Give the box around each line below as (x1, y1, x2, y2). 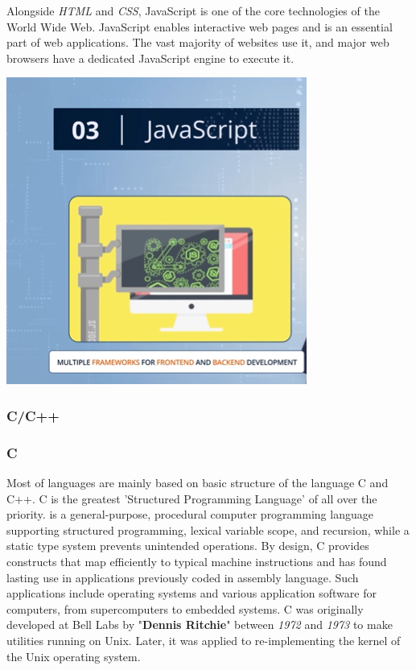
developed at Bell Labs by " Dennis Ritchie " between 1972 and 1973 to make (6, 616, 393, 633)
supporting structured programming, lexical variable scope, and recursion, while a (6, 521, 410, 538)
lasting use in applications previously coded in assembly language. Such (6, 569, 359, 585)
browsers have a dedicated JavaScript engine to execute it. (6, 49, 294, 66)
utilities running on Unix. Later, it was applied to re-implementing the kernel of (6, 631, 401, 648)
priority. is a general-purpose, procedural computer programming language (6, 506, 373, 523)
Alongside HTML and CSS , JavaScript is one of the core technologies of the (6, 2, 380, 19)
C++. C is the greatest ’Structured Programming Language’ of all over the (6, 490, 377, 507)
